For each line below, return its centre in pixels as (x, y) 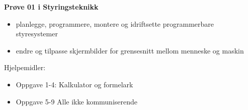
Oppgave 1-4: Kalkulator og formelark (74, 84)
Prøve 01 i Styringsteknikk (51, 7)
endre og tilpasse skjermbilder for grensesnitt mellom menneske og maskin (130, 50)
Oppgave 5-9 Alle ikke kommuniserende (77, 101)
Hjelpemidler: (25, 67)
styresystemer (37, 34)
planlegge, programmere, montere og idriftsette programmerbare (115, 23)
